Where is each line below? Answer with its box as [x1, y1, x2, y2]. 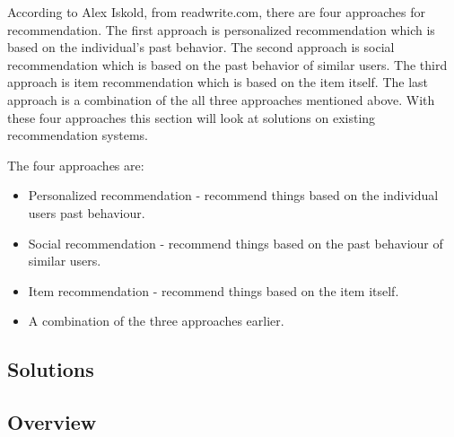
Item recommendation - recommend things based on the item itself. [28, 281, 399, 300]
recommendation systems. [7, 126, 148, 144]
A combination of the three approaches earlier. [28, 311, 284, 330]
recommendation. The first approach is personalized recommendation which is [7, 20, 435, 39]
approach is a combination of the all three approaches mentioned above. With [7, 90, 435, 109]
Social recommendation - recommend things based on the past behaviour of [28, 233, 443, 252]
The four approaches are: [7, 155, 144, 174]
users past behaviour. [28, 203, 145, 222]
